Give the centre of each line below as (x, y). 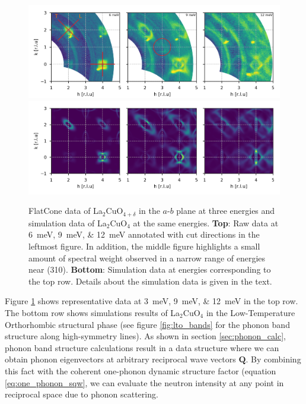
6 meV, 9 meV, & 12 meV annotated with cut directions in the (144, 234)
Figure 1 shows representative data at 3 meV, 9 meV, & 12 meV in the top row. (152, 301)
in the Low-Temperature (251, 312)
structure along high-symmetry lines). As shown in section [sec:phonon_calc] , (145, 336)
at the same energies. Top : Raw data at (206, 222)
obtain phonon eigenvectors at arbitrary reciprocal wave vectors (120, 359)
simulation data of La (68, 222)
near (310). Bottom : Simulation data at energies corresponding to (150, 269)
